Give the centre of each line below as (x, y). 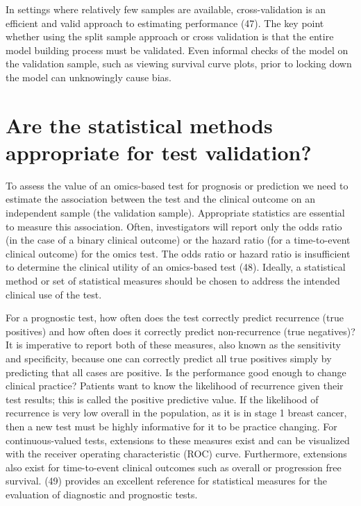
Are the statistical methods (139, 125)
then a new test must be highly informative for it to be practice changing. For (171, 426)
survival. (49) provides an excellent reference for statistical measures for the (167, 481)
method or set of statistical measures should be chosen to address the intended (173, 281)
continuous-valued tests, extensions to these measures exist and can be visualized (178, 440)
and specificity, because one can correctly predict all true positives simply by (169, 358)
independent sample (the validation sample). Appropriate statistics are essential (175, 213)
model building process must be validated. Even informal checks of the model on (177, 50)
